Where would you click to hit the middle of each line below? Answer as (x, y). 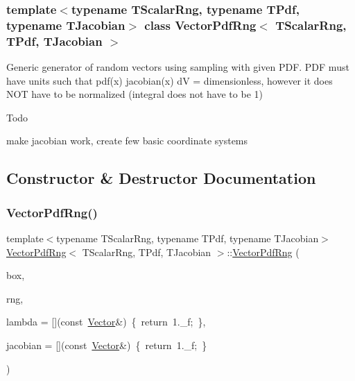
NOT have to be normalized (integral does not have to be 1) (135, 94)
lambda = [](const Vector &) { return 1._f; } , (106, 322)
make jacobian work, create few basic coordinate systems (127, 141)
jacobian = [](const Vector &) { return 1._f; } (107, 345)
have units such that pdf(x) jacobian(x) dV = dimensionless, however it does (170, 80)
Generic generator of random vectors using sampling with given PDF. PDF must (178, 67)
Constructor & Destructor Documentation (161, 178)
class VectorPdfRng (200, 25)
